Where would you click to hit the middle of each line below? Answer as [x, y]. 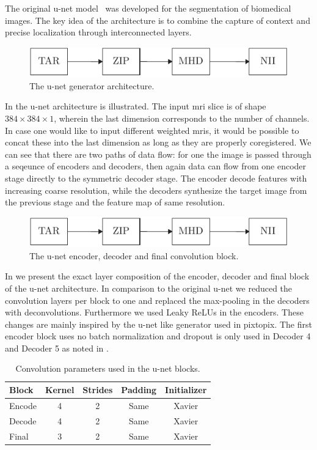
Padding [139, 390]
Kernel [60, 390]
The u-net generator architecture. [92, 85]
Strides [98, 390]
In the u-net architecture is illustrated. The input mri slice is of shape [136, 106]
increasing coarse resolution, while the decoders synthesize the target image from [156, 190]
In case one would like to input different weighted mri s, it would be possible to [152, 130]
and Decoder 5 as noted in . [57, 348]
